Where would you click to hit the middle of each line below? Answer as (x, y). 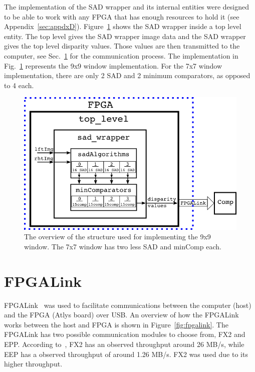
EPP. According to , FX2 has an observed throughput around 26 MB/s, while (124, 344)
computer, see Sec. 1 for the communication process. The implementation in (121, 55)
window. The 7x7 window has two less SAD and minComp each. (123, 246)
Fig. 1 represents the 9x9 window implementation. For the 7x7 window (113, 65)
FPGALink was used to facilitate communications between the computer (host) (128, 305)
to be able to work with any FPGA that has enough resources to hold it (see (122, 16)
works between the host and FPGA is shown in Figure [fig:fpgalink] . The (116, 324)
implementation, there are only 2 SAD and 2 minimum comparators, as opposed (127, 75)
